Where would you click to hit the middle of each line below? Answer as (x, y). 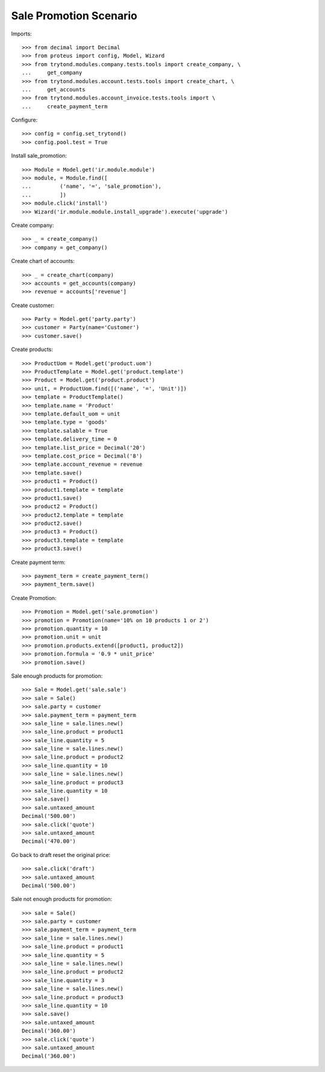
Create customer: (33, 305)
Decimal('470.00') (49, 841)
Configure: (24, 120)
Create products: (32, 350)
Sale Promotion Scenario (74, 16)
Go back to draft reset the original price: (61, 855)
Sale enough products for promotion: (57, 676)
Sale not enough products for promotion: (62, 899)
